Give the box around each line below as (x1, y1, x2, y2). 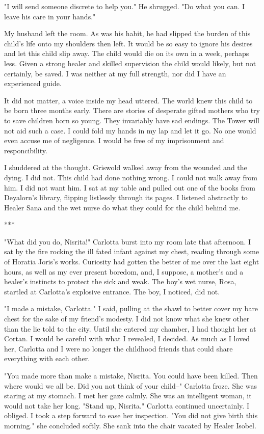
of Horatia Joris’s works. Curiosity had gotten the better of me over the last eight (4, 256, 259, 267)
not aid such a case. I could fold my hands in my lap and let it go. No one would (4, 125, 256, 135)
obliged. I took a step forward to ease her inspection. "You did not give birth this (4, 410, 258, 421)
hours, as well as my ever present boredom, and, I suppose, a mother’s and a (4, 266, 244, 277)
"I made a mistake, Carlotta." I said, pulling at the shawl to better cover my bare (4, 303, 258, 314)
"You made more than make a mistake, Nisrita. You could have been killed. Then (4, 370, 258, 381)
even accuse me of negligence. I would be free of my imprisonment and (4, 135, 224, 146)
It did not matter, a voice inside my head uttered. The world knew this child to (4, 95, 253, 105)
